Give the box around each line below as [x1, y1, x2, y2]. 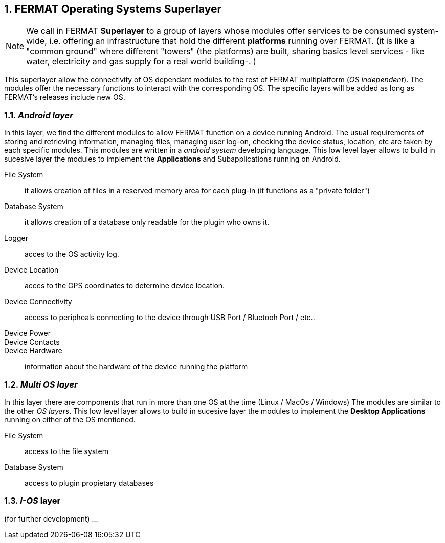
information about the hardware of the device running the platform [25, 362, 248, 371]
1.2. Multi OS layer [4, 379, 78, 390]
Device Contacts [4, 337, 60, 347]
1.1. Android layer [4, 109, 73, 120]
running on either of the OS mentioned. [4, 415, 136, 424]
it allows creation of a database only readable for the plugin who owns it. [25, 218, 270, 227]
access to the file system [25, 446, 109, 456]
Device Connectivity [4, 297, 72, 306]
